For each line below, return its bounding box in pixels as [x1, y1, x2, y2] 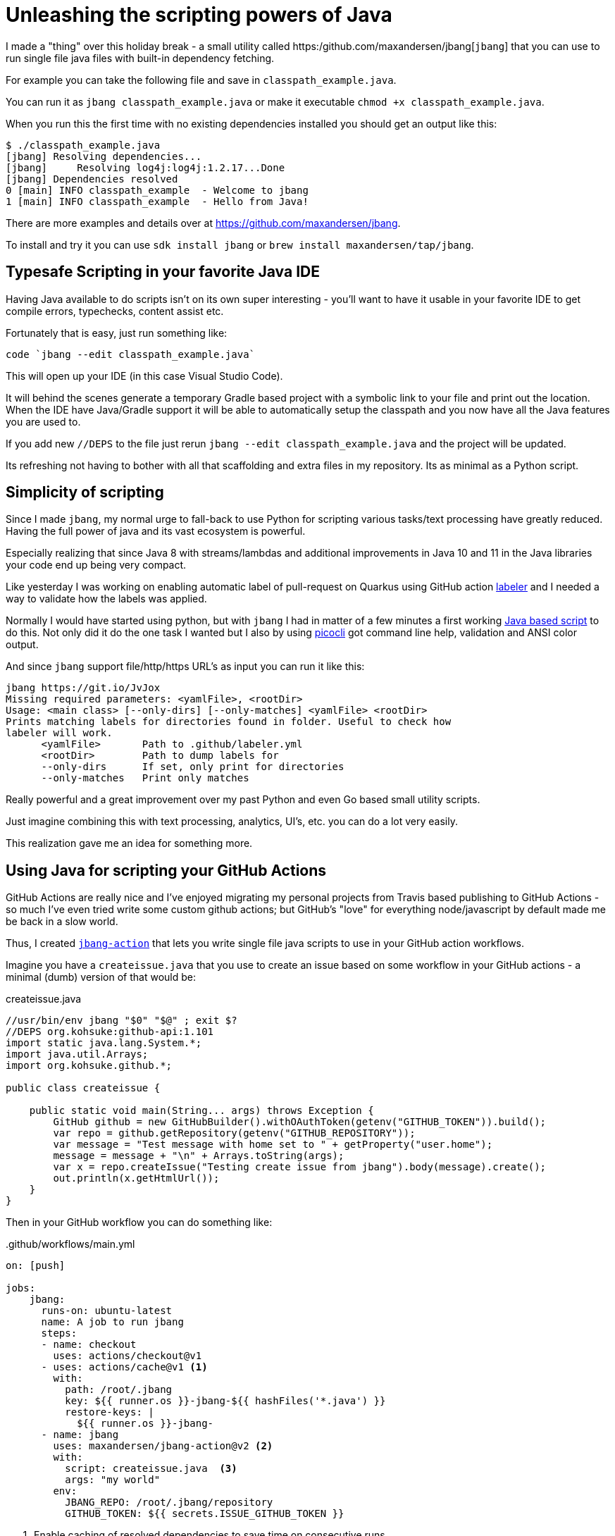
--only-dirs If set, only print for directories [41, 761, 344, 773]
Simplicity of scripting [6, 483, 164, 502]
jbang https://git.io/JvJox [6, 682, 161, 694]
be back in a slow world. [6, 915, 118, 928]
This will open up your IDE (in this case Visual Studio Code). [6, 369, 283, 382]
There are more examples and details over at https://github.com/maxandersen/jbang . [6, 216, 401, 229]
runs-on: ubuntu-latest [41, 1305, 173, 1317]
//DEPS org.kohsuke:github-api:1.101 [6, 1026, 214, 1038]
